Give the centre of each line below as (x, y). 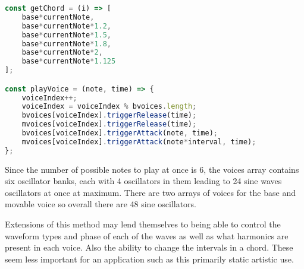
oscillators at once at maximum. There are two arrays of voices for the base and (150, 192)
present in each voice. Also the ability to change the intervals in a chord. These (149, 247)
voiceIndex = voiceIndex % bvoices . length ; (109, 107)
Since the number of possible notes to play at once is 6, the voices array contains (152, 169)
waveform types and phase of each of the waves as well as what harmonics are (147, 235)
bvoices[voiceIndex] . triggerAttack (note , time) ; (120, 133)
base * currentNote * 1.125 (69, 61)
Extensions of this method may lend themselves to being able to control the (143, 224)
